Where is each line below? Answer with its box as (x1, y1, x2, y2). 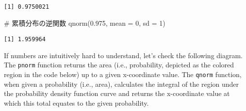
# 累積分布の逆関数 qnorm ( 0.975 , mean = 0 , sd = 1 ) (4, 17, 165, 28)
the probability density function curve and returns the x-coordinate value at (4, 88, 230, 98)
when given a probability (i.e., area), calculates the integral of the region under (4, 79, 239, 89)
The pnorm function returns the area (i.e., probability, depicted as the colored (4, 60, 234, 70)
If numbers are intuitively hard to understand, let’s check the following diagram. (4, 50, 243, 60)
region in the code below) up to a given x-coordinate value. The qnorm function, (4, 69, 242, 79)
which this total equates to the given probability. (4, 97, 149, 108)
